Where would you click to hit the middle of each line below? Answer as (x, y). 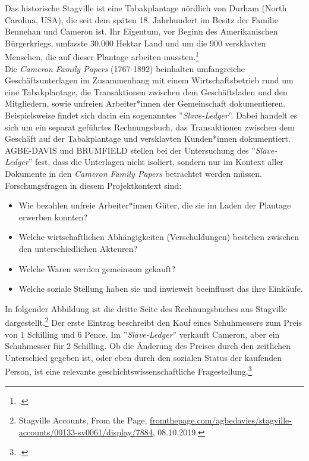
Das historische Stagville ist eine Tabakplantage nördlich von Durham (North (146, 8)
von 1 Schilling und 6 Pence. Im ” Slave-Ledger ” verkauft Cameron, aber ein (142, 334)
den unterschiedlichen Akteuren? (78, 248)
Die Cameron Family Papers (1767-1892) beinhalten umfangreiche (125, 68)
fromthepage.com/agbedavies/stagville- (221, 420)
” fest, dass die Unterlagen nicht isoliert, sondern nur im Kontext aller (156, 162)
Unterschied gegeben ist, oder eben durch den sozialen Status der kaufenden (143, 357)
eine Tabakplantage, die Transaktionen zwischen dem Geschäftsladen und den (146, 91)
